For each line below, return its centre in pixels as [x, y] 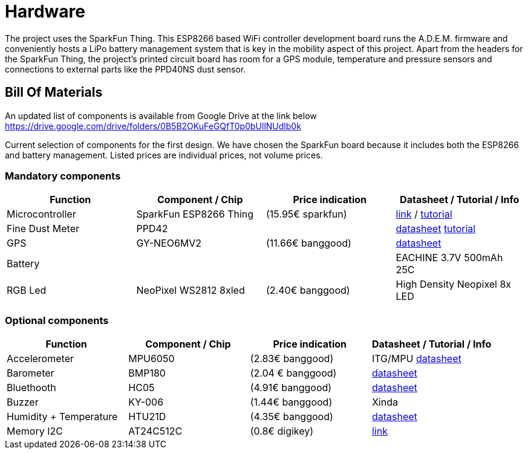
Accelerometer [40, 359]
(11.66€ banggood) [309, 243]
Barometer [31, 373]
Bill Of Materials [54, 92]
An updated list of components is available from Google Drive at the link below [161, 115]
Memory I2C [35, 431]
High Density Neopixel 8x [454, 284]
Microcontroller [41, 214]
